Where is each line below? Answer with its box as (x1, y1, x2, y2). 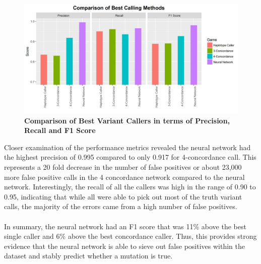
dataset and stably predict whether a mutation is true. (4, 250, 173, 261)
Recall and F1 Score (24, 125, 96, 136)
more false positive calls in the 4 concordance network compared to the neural (4, 171, 245, 182)
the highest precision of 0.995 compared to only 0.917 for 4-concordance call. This (4, 152, 256, 162)
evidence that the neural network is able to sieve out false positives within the (4, 240, 245, 251)
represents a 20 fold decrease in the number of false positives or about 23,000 (4, 161, 242, 172)
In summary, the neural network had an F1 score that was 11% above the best (4, 221, 246, 231)
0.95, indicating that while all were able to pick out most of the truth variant (4, 191, 242, 202)
